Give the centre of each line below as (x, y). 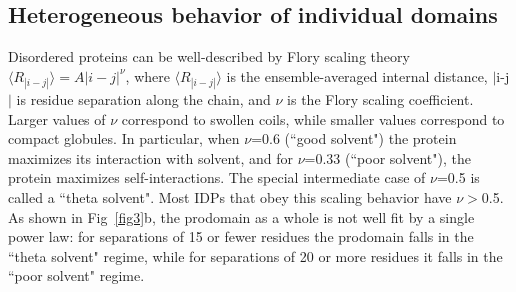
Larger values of (57, 118)
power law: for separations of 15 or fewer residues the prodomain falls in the (241, 236)
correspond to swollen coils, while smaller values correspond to (313, 118)
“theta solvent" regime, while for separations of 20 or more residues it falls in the (255, 255)
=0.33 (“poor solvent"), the (387, 157)
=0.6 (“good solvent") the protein (354, 138)
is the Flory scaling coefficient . (380, 98)
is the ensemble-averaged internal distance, (357, 75)
